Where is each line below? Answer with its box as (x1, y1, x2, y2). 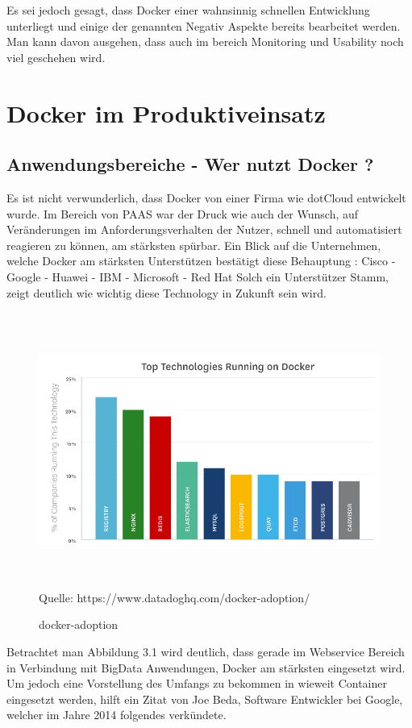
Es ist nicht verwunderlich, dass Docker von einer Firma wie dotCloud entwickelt (6, 189, 406, 206)
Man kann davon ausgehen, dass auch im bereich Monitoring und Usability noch (6, 33, 404, 50)
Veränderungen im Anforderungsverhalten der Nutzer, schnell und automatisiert (6, 221, 402, 238)
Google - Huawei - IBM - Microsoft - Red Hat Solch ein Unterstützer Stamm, (6, 268, 389, 285)
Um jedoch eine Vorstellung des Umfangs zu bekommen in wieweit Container (6, 675, 387, 692)
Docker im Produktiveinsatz (6, 96, 326, 129)
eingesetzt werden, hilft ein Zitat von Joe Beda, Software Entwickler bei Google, (6, 690, 403, 707)
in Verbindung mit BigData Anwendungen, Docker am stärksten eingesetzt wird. (6, 659, 406, 676)
